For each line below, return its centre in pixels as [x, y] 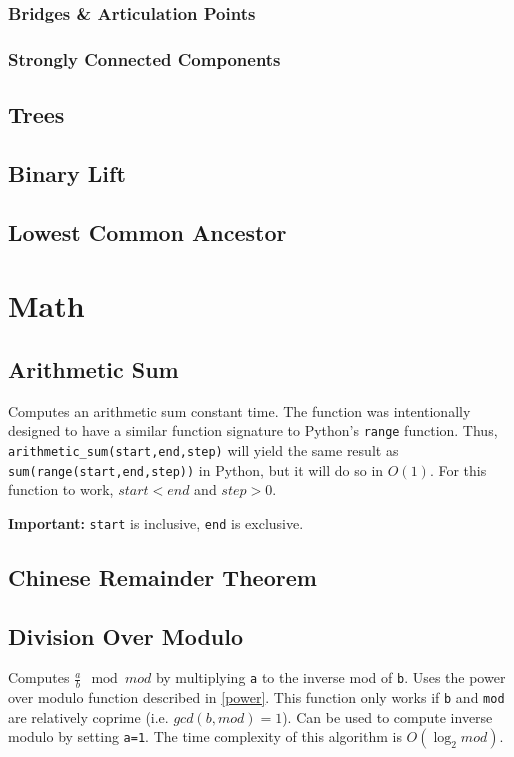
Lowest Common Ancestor [147, 231]
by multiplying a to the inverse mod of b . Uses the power [330, 677]
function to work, [61, 489]
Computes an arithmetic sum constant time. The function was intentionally [239, 410]
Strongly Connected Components [144, 58]
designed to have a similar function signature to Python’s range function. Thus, [253, 430]
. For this [458, 469]
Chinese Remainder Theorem [162, 576]
